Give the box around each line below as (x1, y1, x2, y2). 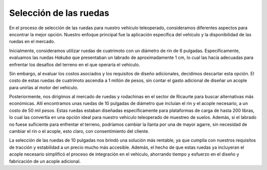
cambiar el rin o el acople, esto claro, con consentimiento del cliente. (9, 128, 149, 134)
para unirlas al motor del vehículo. (9, 84, 79, 90)
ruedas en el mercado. (9, 39, 55, 45)
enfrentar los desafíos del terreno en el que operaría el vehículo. (9, 61, 140, 67)
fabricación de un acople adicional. (9, 158, 81, 164)
